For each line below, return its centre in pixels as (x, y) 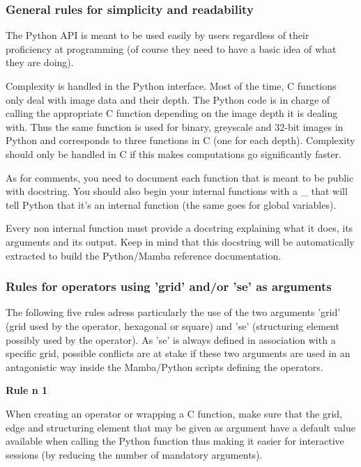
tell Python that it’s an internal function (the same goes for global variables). (171, 204)
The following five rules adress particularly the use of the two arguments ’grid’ (173, 312)
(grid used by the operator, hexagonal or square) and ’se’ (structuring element (172, 325)
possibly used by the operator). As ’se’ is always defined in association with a (171, 339)
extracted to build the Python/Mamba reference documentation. (144, 255)
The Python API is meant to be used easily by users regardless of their (158, 35)
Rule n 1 (27, 390)
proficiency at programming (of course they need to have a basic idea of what (171, 48)
